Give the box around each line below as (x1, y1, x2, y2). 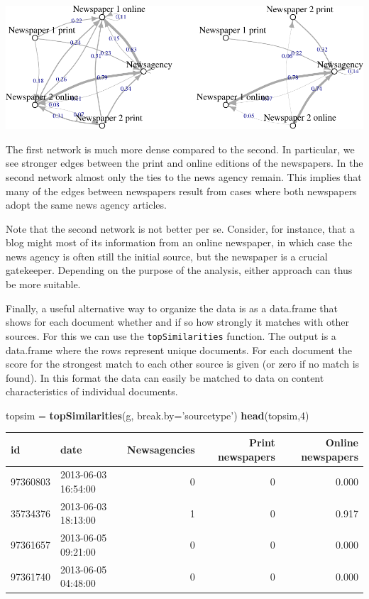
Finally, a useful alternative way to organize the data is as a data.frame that (6, 300, 338, 315)
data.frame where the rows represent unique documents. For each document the (6, 342, 352, 357)
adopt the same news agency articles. (6, 197, 167, 212)
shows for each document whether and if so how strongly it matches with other (6, 314, 349, 329)
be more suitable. (6, 277, 81, 292)
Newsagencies (127, 441, 195, 456)
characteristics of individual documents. (6, 384, 178, 399)
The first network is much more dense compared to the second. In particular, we (6, 141, 355, 156)
